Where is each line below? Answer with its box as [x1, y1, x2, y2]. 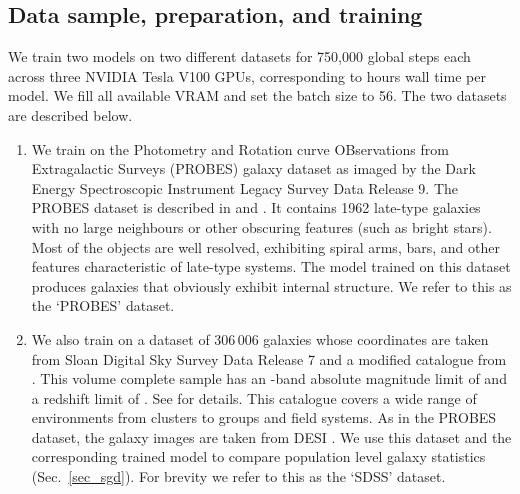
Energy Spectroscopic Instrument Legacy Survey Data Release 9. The [31, 177, 458, 198]
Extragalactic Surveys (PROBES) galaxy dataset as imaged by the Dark [31, 158, 476, 179]
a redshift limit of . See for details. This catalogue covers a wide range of [31, 387, 477, 408]
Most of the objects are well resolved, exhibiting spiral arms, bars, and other [31, 236, 500, 257]
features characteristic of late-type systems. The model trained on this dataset [31, 256, 511, 277]
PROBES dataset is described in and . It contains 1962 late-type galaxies [31, 197, 481, 218]
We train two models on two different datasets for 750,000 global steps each [8, 46, 471, 67]
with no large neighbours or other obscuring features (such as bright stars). [31, 216, 492, 237]
